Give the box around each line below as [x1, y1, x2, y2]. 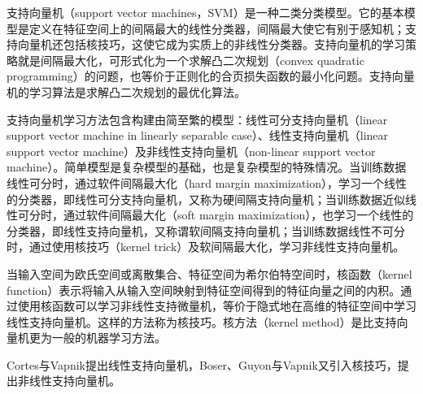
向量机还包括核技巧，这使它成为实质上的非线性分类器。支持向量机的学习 [17, 36, 405, 53]
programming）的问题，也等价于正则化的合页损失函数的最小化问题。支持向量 [7, 67, 415, 84]
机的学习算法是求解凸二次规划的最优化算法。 [7, 83, 246, 100]
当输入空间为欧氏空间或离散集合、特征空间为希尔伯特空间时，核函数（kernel [7, 265, 412, 282]
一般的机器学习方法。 [51, 329, 166, 346]
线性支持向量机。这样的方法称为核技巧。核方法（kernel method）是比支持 [7, 313, 397, 330]
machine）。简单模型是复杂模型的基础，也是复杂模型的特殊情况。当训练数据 [7, 158, 407, 175]
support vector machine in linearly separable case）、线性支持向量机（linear [7, 127, 389, 144]
